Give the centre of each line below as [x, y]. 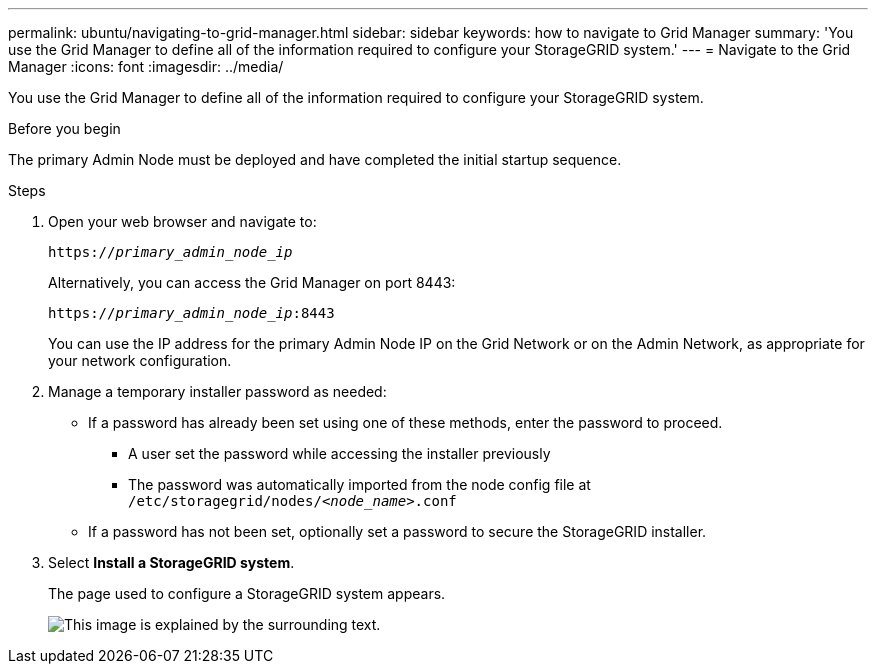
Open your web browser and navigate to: [182, 221]
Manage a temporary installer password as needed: [217, 391]
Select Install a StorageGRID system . [171, 562]
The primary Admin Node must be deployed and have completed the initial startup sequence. [315, 159]
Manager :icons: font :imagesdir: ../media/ [146, 66]
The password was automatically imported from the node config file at [359, 484]
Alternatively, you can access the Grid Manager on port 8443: [252, 282]
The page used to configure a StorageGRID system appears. [247, 593]
